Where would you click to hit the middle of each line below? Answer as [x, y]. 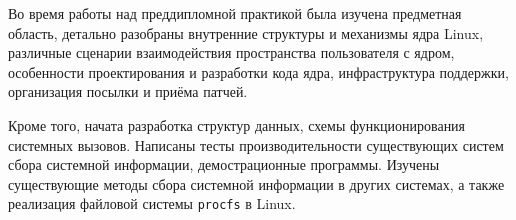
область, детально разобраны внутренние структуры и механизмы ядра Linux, [246, 32]
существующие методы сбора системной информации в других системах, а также [256, 183]
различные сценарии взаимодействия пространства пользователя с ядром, [231, 52]
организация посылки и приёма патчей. [128, 91]
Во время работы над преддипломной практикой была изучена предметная [235, 13]
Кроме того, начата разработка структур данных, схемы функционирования [237, 124]
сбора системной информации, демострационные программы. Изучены [224, 164]
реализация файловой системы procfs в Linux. [152, 203]
